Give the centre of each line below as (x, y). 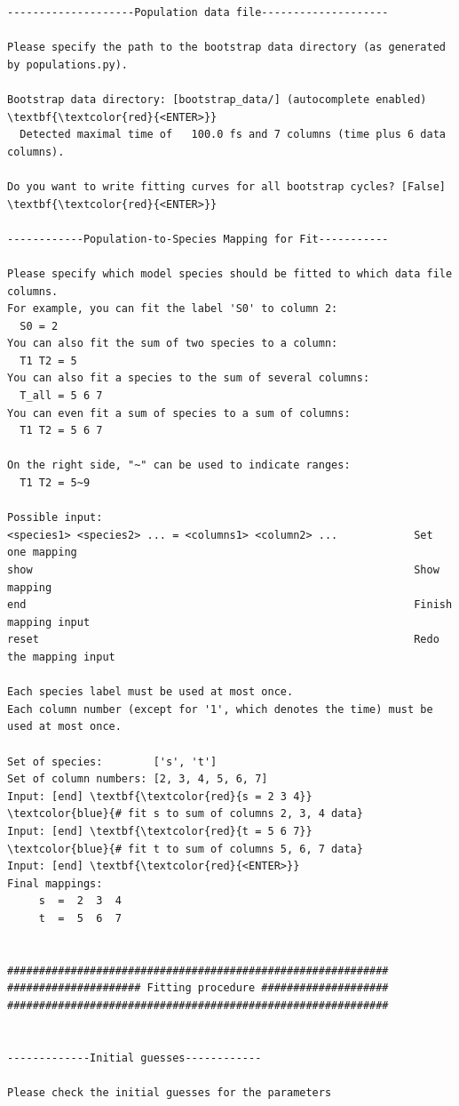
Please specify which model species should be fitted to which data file (230, 273)
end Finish (230, 605)
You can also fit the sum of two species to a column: (173, 344)
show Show (223, 570)
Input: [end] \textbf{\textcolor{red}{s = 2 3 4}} (160, 796)
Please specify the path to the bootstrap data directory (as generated (226, 48)
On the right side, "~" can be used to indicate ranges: (179, 465)
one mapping (42, 553)
